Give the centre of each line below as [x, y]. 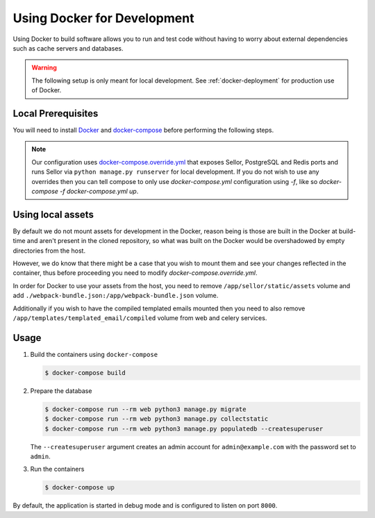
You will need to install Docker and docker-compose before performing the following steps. [143, 130]
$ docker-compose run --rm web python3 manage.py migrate [145, 409]
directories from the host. [49, 251]
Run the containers [57, 469]
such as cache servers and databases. [68, 48]
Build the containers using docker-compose [94, 354]
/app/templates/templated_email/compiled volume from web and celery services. [140, 318]
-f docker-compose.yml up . [99, 191]
